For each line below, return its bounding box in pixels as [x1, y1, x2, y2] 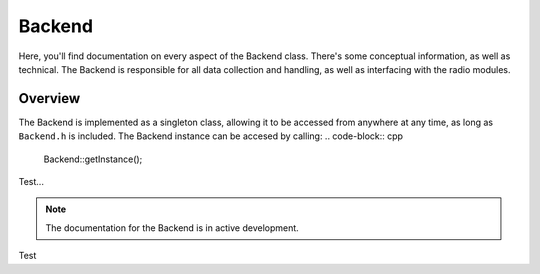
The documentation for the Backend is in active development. [45, 221, 299, 234]
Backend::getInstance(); [43, 153, 143, 165]
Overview [18, 90, 81, 107]
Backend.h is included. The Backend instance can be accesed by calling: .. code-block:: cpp [18, 130, 404, 142]
